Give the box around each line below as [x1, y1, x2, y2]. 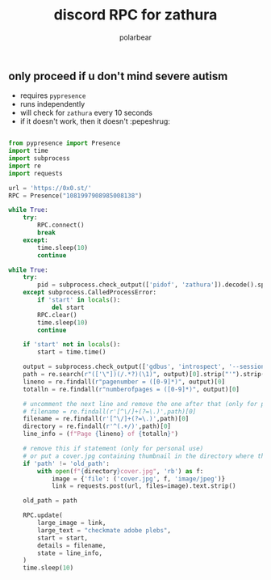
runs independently [19, 99, 85, 109]
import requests [8, 169, 63, 177]
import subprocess [8, 155, 70, 163]
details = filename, [37, 541, 106, 549]
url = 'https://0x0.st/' [8, 184, 92, 192]
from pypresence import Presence [8, 139, 121, 147]
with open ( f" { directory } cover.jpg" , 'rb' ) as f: [37, 467, 204, 475]
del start [51, 303, 85, 311]
